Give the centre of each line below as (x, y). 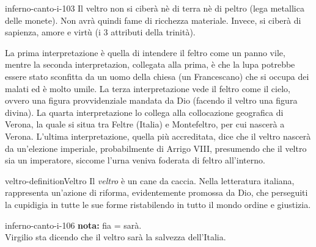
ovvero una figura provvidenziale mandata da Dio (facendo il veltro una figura (151, 100)
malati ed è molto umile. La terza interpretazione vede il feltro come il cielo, (148, 88)
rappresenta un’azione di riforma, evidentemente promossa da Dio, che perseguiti (156, 192)
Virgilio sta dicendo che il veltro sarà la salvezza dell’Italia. (116, 237)
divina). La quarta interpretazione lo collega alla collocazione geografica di (144, 112)
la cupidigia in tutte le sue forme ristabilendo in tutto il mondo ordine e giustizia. (158, 204)
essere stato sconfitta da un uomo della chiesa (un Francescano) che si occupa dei (157, 76)
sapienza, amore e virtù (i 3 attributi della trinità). (100, 32)
